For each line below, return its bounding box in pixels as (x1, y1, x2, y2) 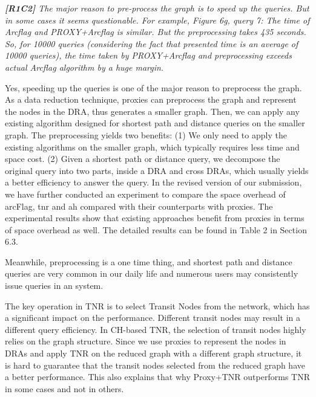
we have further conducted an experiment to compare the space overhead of (5, 187, 286, 200)
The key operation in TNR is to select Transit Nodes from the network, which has (5, 299, 310, 312)
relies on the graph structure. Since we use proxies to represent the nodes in (5, 335, 286, 347)
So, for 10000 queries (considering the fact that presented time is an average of (5, 37, 298, 50)
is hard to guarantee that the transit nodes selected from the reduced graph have (5, 358, 305, 371)
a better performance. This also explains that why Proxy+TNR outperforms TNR (5, 370, 310, 383)
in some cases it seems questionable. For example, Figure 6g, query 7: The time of (5, 13, 310, 26)
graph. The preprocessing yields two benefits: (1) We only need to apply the (5, 128, 287, 141)
